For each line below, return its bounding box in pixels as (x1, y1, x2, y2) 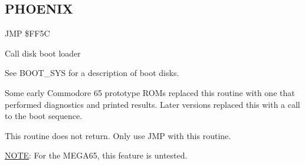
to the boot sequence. (5, 110, 83, 122)
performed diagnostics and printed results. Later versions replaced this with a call (5, 98, 300, 110)
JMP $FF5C (5, 27, 50, 39)
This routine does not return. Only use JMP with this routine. (5, 129, 231, 141)
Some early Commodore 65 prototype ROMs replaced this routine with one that (5, 86, 295, 98)
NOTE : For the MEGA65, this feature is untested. (5, 149, 188, 161)
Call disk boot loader (5, 47, 81, 59)
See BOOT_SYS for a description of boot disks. (5, 67, 179, 79)
